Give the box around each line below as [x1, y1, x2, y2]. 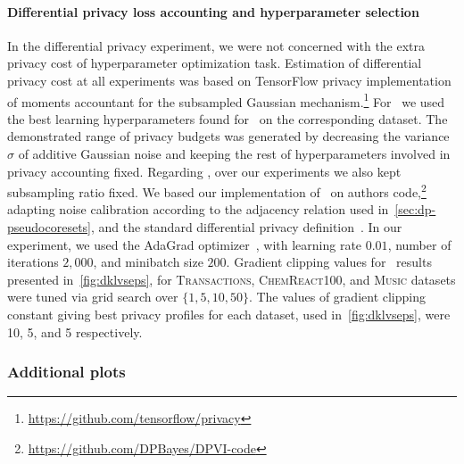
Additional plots [7, 360, 126, 383]
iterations [7, 253, 59, 271]
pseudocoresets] [7, 218, 91, 236]
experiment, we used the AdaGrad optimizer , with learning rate [7, 235, 362, 253]
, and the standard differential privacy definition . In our [90, 218, 402, 236]
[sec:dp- [394, 200, 436, 219]
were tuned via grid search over [7, 287, 178, 306]
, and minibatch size [93, 253, 203, 271]
